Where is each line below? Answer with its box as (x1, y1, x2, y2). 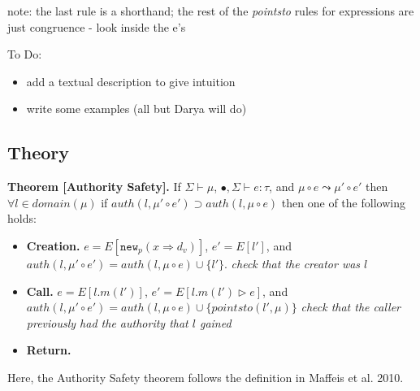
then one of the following (281, 193, 405, 211)
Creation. (26, 237, 80, 254)
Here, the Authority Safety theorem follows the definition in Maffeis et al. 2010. (7, 368, 404, 385)
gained (199, 314, 232, 331)
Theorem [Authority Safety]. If (7, 178, 181, 195)
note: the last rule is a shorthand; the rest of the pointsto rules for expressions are (7, 2, 414, 19)
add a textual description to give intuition (26, 72, 236, 89)
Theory (7, 140, 70, 165)
